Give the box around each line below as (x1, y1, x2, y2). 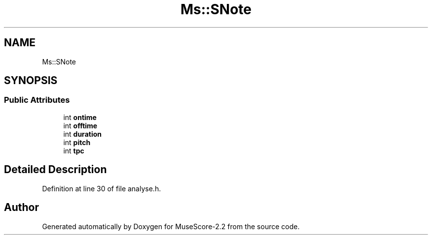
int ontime (63, 113, 97, 121)
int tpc (63, 146, 84, 155)
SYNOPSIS (4, 74, 58, 87)
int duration (63, 129, 102, 138)
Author (4, 201, 39, 214)
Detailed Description (4, 163, 107, 176)
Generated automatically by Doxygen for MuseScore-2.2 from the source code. (42, 222, 300, 231)
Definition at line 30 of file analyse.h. (42, 184, 161, 193)
